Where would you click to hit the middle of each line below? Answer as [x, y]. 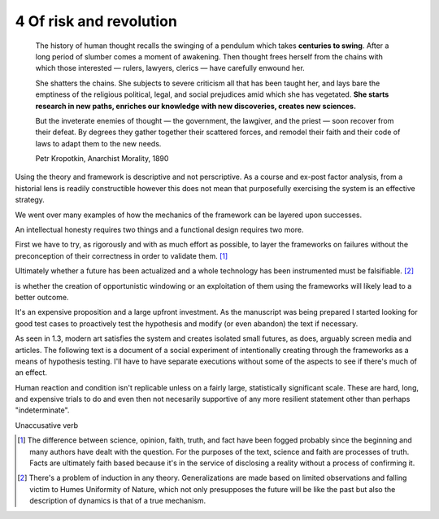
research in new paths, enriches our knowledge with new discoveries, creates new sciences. [196, 106]
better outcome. [42, 297]
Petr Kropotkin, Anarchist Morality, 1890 [102, 159]
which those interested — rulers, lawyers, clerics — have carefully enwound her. [170, 68]
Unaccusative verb [47, 425]
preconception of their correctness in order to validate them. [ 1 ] [122, 255]
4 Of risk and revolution [96, 21]
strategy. [30, 200]
